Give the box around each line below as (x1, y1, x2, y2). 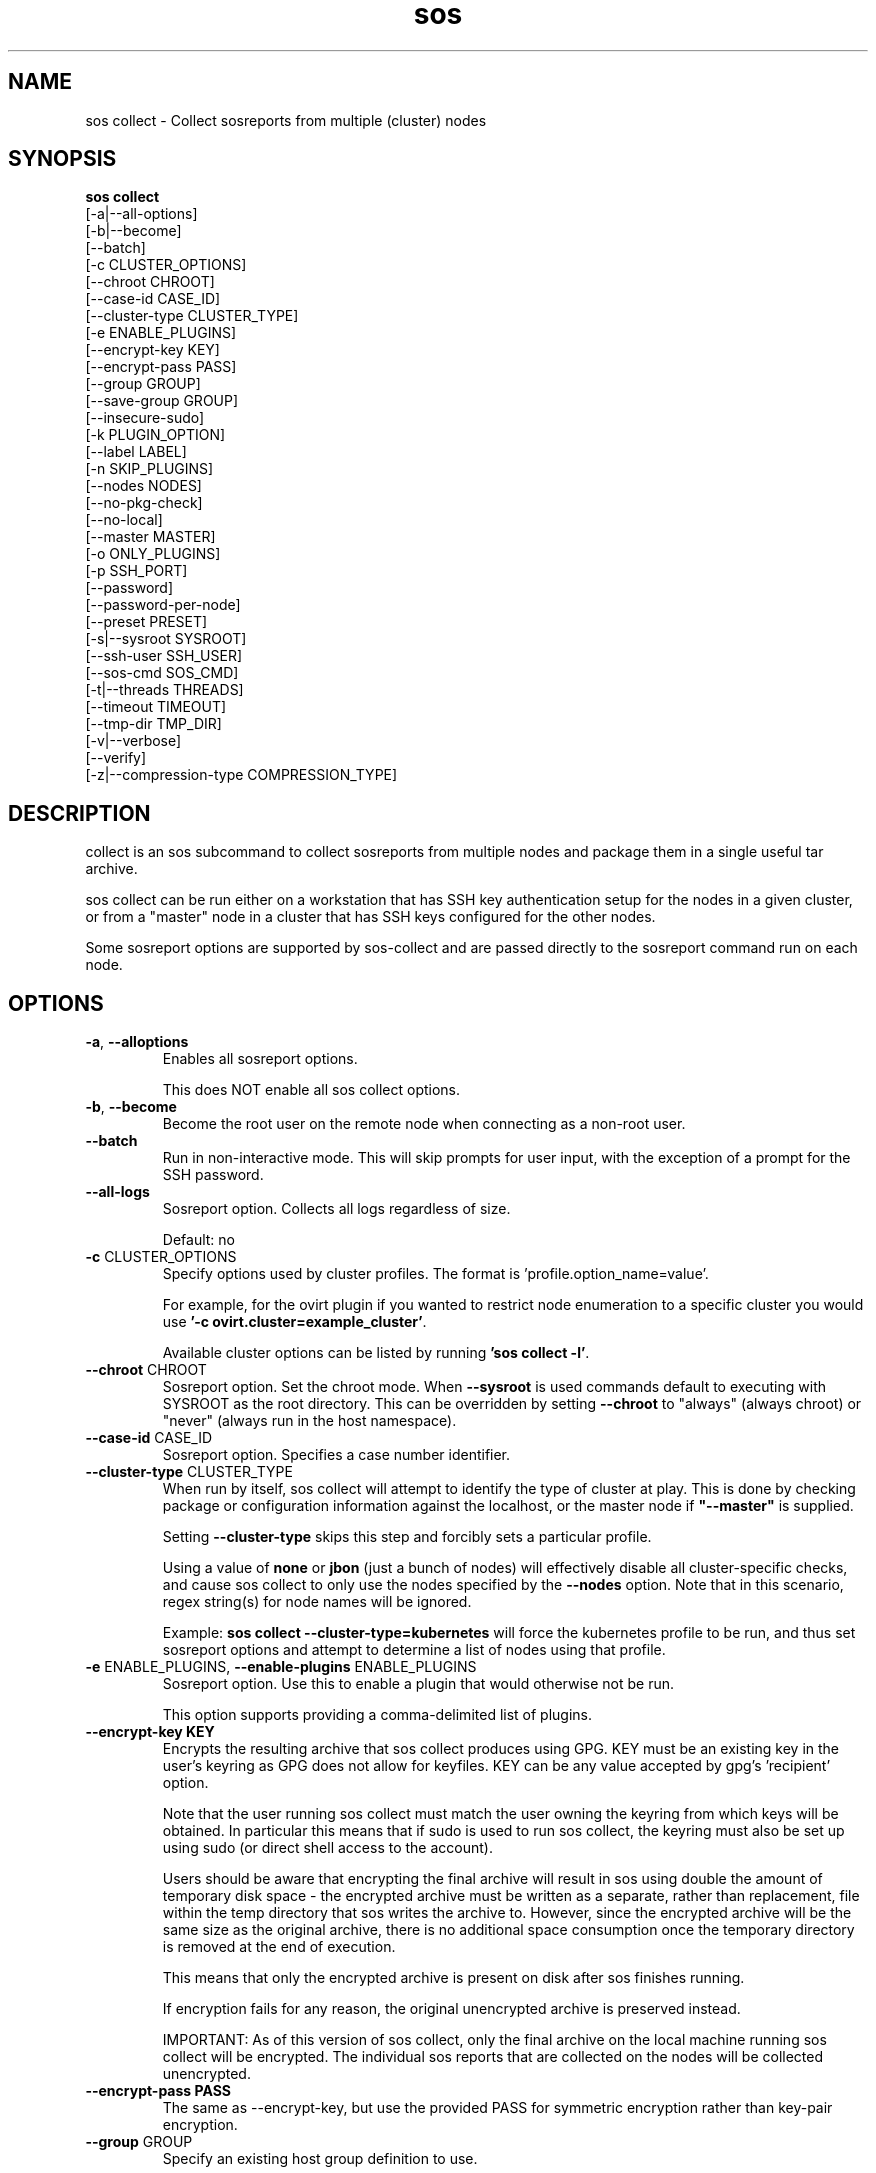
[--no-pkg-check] (85, 494, 203, 512)
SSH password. (162, 1166, 264, 1184)
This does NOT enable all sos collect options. (162, 1081, 461, 1099)
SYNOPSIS (8, 146, 117, 172)
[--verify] (85, 749, 147, 767)
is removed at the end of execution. (162, 1938, 396, 1956)
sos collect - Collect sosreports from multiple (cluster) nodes (85, 111, 487, 129)
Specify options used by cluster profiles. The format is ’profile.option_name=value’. (162, 1265, 709, 1283)
